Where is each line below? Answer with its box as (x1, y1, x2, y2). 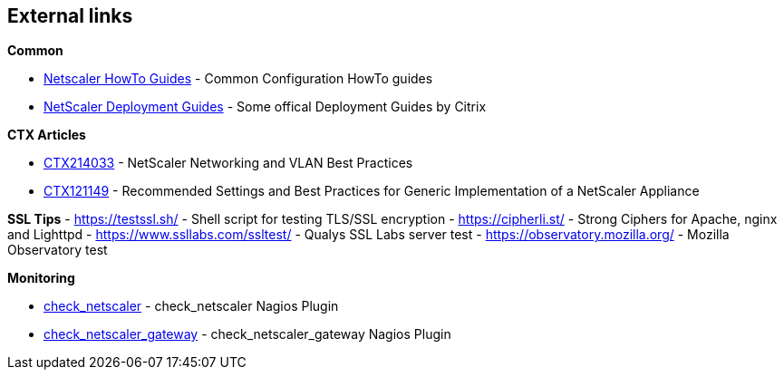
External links (7, 5, 133, 27)
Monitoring (7, 270, 75, 286)
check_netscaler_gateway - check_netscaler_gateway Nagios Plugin (44, 326, 451, 343)
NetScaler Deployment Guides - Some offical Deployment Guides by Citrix (44, 99, 487, 115)
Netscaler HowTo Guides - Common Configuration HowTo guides (44, 71, 433, 87)
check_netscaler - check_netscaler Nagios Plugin (44, 298, 339, 314)
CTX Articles (7, 127, 86, 143)
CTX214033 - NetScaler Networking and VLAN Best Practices (44, 155, 413, 171)
